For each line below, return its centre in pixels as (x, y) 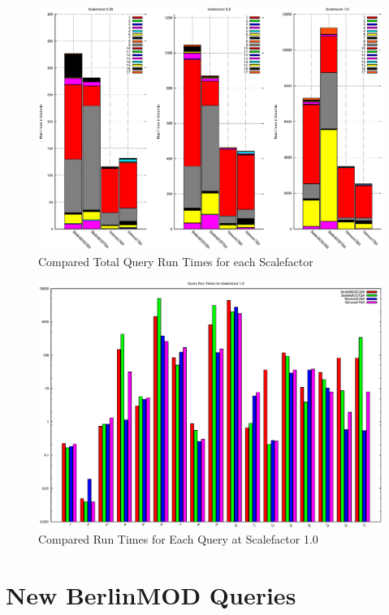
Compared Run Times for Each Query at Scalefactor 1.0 (178, 539)
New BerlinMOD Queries (151, 595)
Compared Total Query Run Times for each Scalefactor (176, 261)
